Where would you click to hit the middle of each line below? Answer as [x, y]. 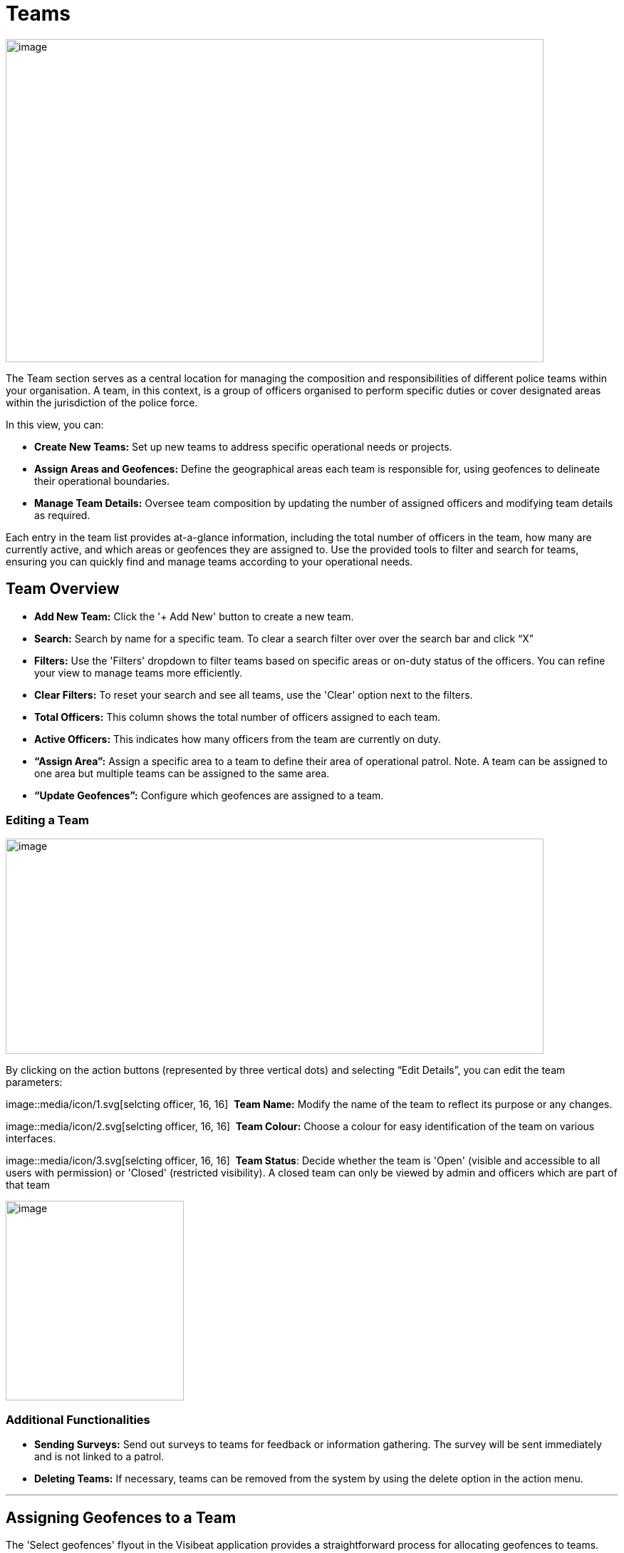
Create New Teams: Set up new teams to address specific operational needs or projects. [243, 446]
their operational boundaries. [102, 481]
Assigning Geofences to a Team [121, 1517]
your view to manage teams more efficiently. [139, 672]
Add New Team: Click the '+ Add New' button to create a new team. [194, 616]
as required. [62, 515]
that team [28, 1185]
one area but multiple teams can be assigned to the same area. [182, 773]
